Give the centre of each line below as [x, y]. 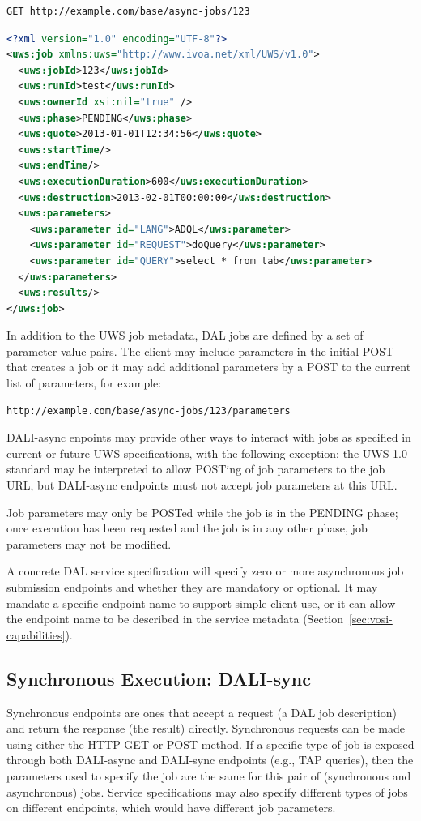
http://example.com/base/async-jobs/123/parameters [149, 410]
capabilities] [36, 634]
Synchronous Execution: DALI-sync [159, 678]
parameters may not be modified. [89, 543]
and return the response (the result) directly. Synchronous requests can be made [206, 728]
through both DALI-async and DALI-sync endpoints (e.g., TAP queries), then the [210, 760]
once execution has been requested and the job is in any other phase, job [187, 528]
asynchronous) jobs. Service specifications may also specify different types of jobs [207, 791]
